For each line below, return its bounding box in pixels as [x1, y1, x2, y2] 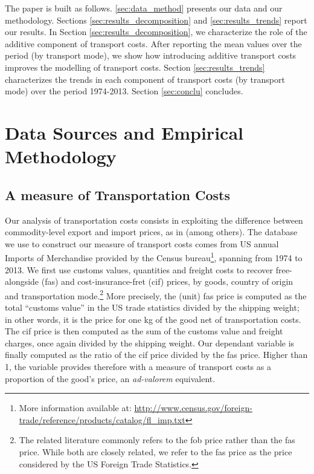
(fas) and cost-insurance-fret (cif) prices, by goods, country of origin [41, 275, 293, 288]
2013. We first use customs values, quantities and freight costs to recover [5, 263, 274, 276]
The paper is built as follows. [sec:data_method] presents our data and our [5, 2, 283, 14]
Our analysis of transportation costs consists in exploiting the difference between [5, 213, 303, 226]
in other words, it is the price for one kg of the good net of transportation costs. [5, 313, 301, 325]
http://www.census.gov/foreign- [134, 401, 252, 414]
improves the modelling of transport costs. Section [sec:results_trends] [5, 60, 265, 73]
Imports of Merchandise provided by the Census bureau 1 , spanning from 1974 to [5, 250, 303, 264]
